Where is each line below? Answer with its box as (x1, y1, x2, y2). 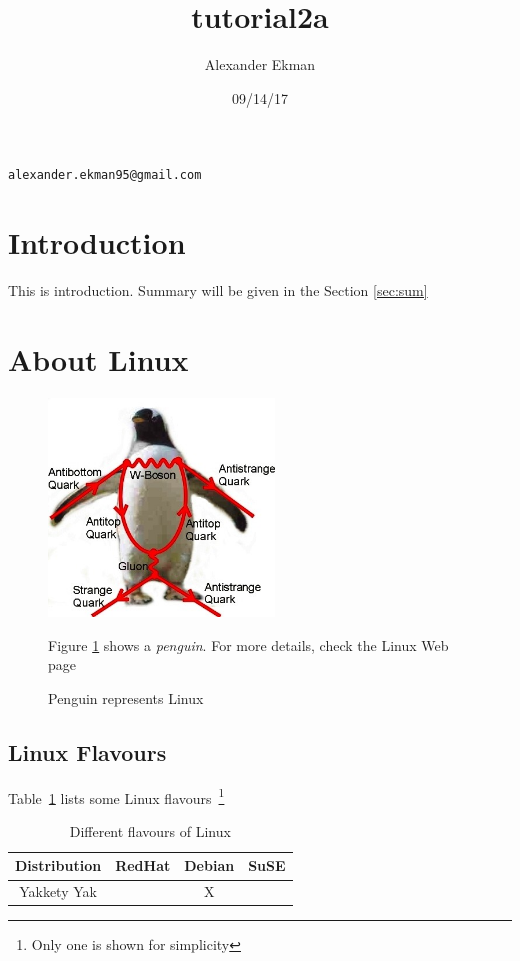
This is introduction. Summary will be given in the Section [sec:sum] (8, 280, 428, 301)
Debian (184, 855, 235, 876)
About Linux (8, 338, 189, 379)
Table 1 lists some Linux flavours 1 (8, 784, 225, 808)
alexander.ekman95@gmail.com (8, 168, 202, 183)
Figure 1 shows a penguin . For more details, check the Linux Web (48, 634, 449, 655)
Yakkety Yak (19, 881, 97, 902)
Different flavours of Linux (69, 820, 231, 841)
